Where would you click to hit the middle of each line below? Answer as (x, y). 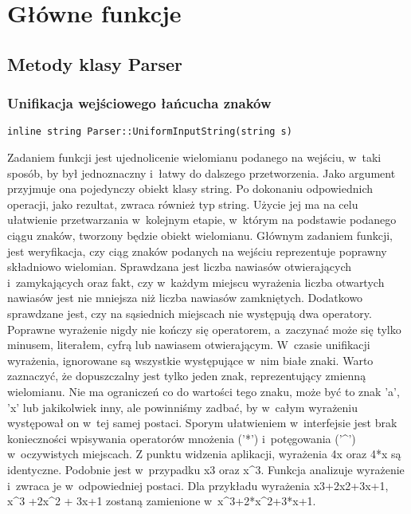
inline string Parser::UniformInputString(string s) (150, 132)
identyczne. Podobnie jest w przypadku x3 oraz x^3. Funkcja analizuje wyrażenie (206, 469)
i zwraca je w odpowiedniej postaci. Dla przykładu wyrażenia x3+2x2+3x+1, (198, 485)
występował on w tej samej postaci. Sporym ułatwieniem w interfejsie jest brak (202, 423)
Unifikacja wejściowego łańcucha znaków (139, 103)
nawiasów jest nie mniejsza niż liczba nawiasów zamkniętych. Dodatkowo (185, 298)
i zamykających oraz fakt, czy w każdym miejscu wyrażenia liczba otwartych (196, 282)
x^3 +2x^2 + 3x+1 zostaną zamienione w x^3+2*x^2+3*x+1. (162, 501)
